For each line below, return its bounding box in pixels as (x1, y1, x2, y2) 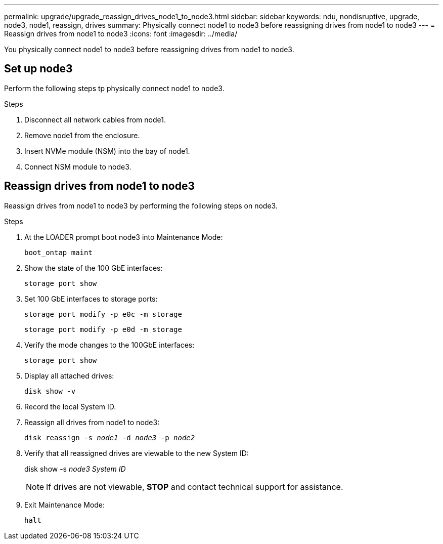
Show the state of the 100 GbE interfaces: (24, 263, 163, 272)
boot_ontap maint (24, 248, 93, 257)
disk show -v (24, 387, 76, 395)
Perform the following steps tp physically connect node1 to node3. (4, 83, 225, 93)
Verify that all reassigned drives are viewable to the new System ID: (24, 448, 249, 457)
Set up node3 (4, 62, 73, 75)
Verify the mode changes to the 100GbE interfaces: (24, 340, 195, 349)
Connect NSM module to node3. (24, 162, 131, 171)
